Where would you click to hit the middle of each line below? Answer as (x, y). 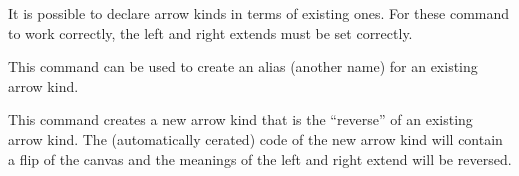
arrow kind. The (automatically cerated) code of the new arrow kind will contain (255, 138)
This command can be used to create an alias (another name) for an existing (243, 66)
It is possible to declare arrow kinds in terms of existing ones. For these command (259, 13)
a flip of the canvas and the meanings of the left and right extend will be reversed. (260, 158)
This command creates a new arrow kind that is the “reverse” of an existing (240, 119)
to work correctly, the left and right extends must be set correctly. (210, 32)
